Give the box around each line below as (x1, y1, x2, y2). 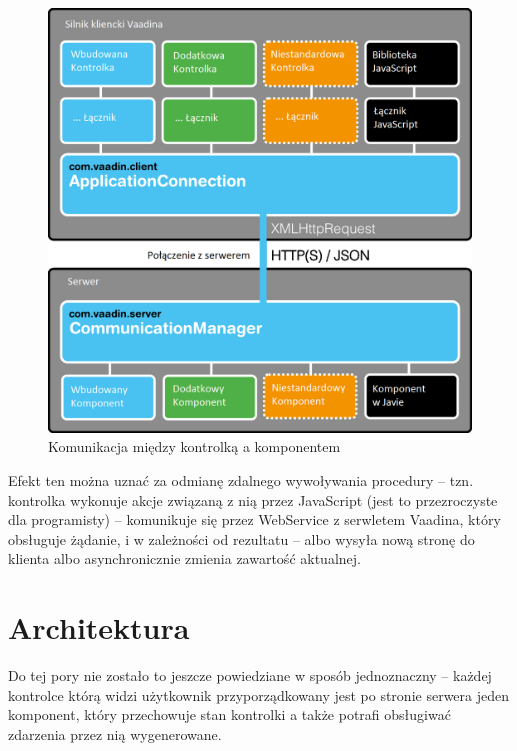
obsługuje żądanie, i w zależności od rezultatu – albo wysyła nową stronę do (8, 528, 475, 549)
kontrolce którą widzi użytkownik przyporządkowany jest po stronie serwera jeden (8, 684, 510, 705)
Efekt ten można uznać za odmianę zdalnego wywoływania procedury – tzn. (8, 470, 474, 491)
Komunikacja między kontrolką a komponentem (48, 436, 341, 457)
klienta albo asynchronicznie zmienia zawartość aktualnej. (8, 548, 361, 569)
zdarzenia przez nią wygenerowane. (8, 723, 222, 744)
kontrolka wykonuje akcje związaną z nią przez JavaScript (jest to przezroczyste (8, 489, 498, 510)
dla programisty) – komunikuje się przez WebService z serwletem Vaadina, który (8, 509, 501, 530)
